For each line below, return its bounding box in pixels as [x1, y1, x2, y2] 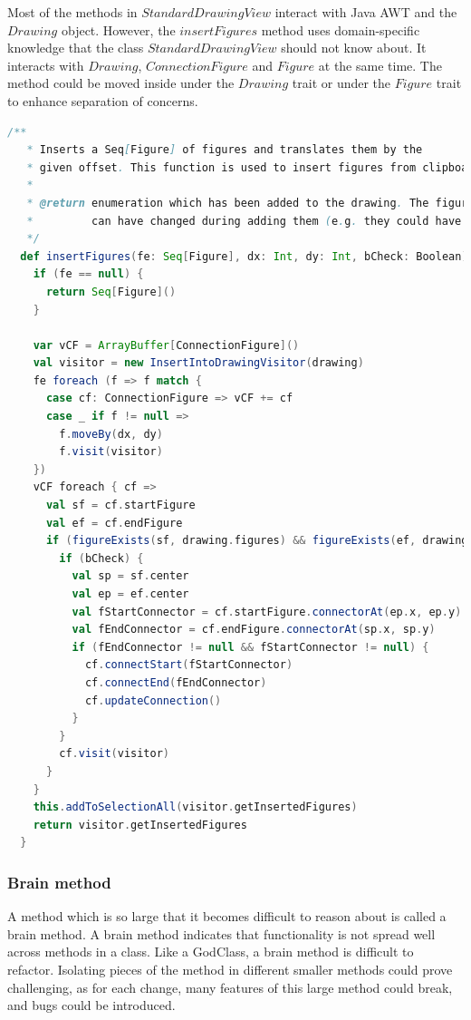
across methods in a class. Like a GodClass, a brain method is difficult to [7, 942, 414, 961]
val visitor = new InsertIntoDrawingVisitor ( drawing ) [33, 356, 364, 370]
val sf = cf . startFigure [45, 499, 196, 512]
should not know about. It [281, 38, 427, 57]
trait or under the [292, 73, 391, 92]
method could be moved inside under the [7, 73, 235, 92]
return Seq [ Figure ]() [45, 285, 177, 298]
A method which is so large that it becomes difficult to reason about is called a [7, 907, 447, 926]
